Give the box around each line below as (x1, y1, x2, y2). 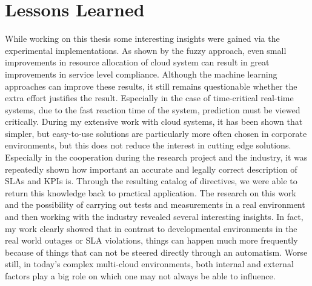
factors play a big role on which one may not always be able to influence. (5, 270, 276, 282)
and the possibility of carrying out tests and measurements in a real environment (5, 198, 305, 211)
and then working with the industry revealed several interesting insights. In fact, (5, 210, 304, 223)
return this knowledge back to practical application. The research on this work (5, 186, 296, 199)
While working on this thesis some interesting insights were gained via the (5, 32, 280, 45)
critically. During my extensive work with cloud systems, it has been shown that (5, 115, 303, 128)
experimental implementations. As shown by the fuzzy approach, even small (5, 44, 287, 56)
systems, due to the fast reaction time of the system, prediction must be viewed (5, 103, 300, 116)
